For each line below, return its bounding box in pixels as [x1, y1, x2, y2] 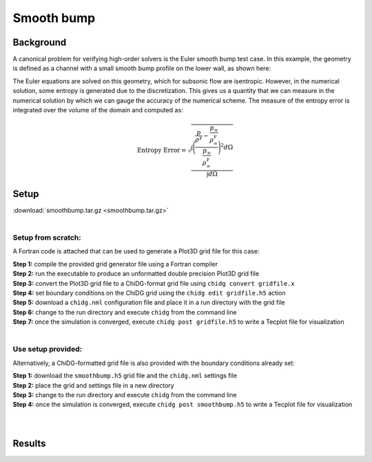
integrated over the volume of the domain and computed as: [12, 106, 183, 114]
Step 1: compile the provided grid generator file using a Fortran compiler [12, 260, 218, 268]
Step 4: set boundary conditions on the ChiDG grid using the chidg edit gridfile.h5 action [12, 289, 286, 297]
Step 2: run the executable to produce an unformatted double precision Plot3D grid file [12, 269, 260, 278]
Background [12, 36, 67, 48]
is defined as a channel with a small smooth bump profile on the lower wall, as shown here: [12, 64, 271, 72]
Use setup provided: [12, 344, 83, 354]
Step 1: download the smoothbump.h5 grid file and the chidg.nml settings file [12, 372, 238, 380]
